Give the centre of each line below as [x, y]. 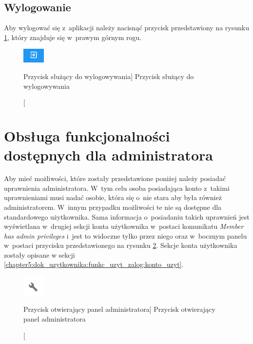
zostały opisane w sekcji [39, 254]
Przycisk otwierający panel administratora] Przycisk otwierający [119, 309]
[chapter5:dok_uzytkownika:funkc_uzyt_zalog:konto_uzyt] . [94, 264]
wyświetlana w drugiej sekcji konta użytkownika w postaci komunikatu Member [124, 226]
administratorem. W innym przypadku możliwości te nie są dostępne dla [113, 207]
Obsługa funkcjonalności [87, 136]
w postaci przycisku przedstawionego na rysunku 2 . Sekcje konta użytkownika [121, 245]
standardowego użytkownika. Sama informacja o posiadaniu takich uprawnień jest [127, 216]
